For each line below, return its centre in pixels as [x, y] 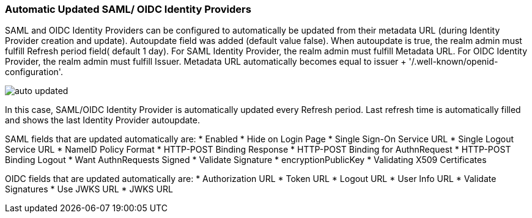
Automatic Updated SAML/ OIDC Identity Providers [128, 9]
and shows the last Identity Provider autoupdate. [102, 120]
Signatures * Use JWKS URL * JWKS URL [89, 189]
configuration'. [34, 72]
